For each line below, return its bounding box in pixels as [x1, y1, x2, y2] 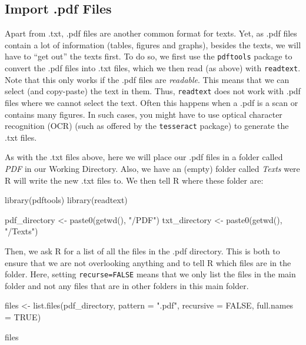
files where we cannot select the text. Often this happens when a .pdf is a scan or [5, 96, 298, 108]
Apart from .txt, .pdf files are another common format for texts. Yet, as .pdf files [5, 27, 297, 39]
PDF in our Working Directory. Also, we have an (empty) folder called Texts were [5, 162, 300, 174]
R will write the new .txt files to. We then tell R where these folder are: [5, 174, 264, 186]
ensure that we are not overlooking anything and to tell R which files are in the [5, 256, 291, 268]
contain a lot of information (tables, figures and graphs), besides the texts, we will [5, 38, 301, 51]
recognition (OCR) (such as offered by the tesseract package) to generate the [5, 120, 289, 132]
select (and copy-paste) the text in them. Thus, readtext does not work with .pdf [5, 85, 301, 97]
